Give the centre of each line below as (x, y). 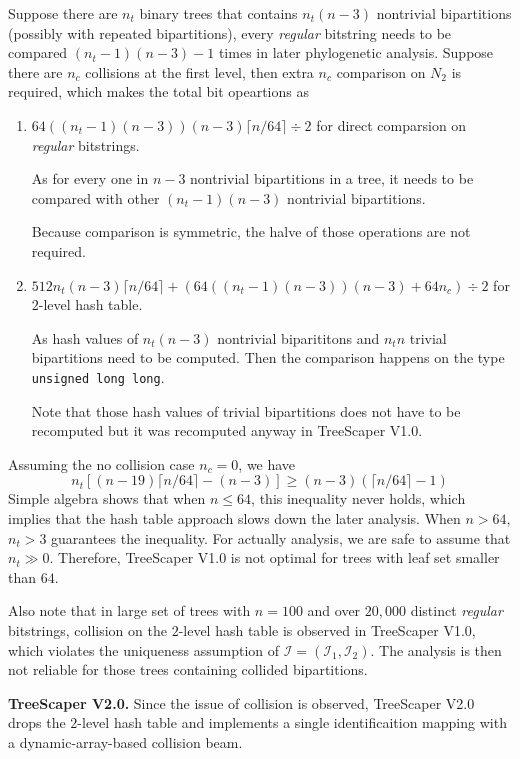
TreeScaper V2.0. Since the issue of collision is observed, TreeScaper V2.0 (241, 702)
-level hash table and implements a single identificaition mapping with (292, 722)
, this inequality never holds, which (358, 498)
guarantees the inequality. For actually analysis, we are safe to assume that (281, 537)
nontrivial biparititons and (298, 337)
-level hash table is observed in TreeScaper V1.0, (327, 629)
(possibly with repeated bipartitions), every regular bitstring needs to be (230, 32)
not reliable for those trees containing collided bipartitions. (188, 669)
